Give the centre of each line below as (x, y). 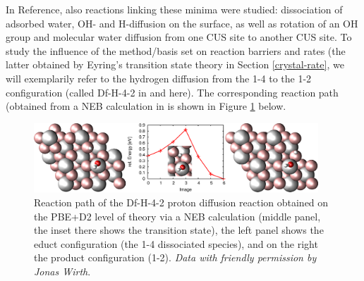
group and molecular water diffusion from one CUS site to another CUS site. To (179, 37)
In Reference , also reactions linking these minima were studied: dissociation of (174, 9)
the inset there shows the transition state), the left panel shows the (179, 230)
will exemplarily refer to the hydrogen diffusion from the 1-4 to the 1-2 (159, 78)
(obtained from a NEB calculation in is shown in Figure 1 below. (146, 106)
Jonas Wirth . (62, 271)
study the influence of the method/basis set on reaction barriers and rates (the (176, 50)
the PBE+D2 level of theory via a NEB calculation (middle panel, (177, 216)
